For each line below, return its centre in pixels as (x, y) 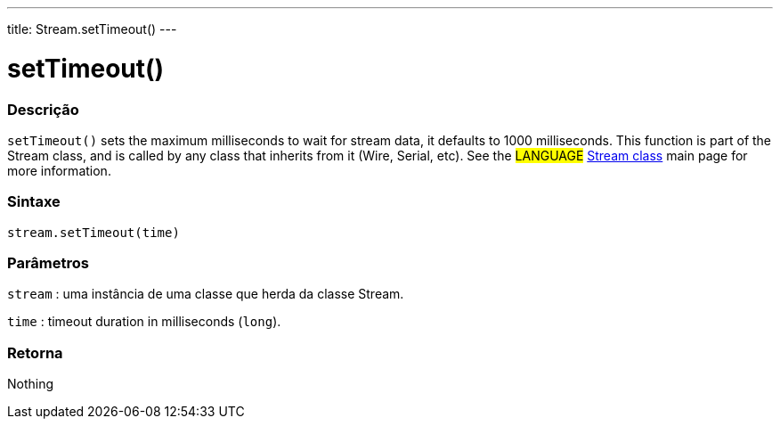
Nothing (31, 384)
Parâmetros (48, 263)
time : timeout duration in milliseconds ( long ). (144, 322)
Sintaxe (34, 202)
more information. (59, 170)
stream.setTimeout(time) (93, 232)
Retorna (35, 352)
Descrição (43, 109)
